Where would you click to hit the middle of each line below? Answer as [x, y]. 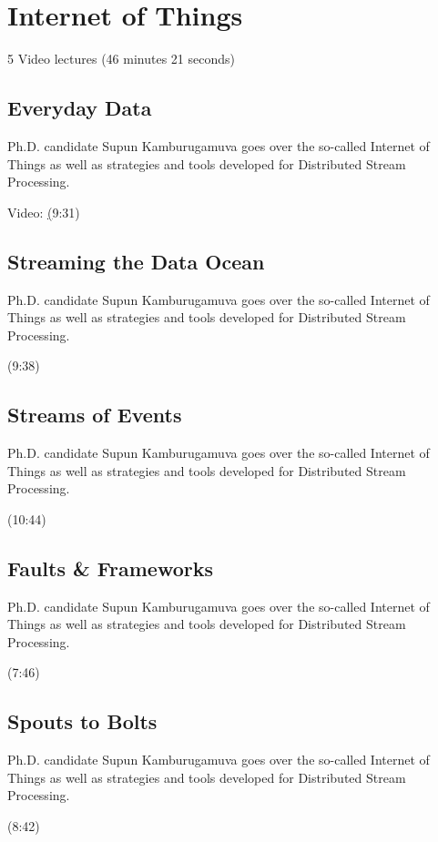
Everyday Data [80, 108]
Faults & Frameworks [110, 568]
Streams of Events [95, 415]
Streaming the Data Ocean [136, 261]
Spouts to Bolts [82, 721]
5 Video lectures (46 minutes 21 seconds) [121, 59]
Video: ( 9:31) [44, 212]
